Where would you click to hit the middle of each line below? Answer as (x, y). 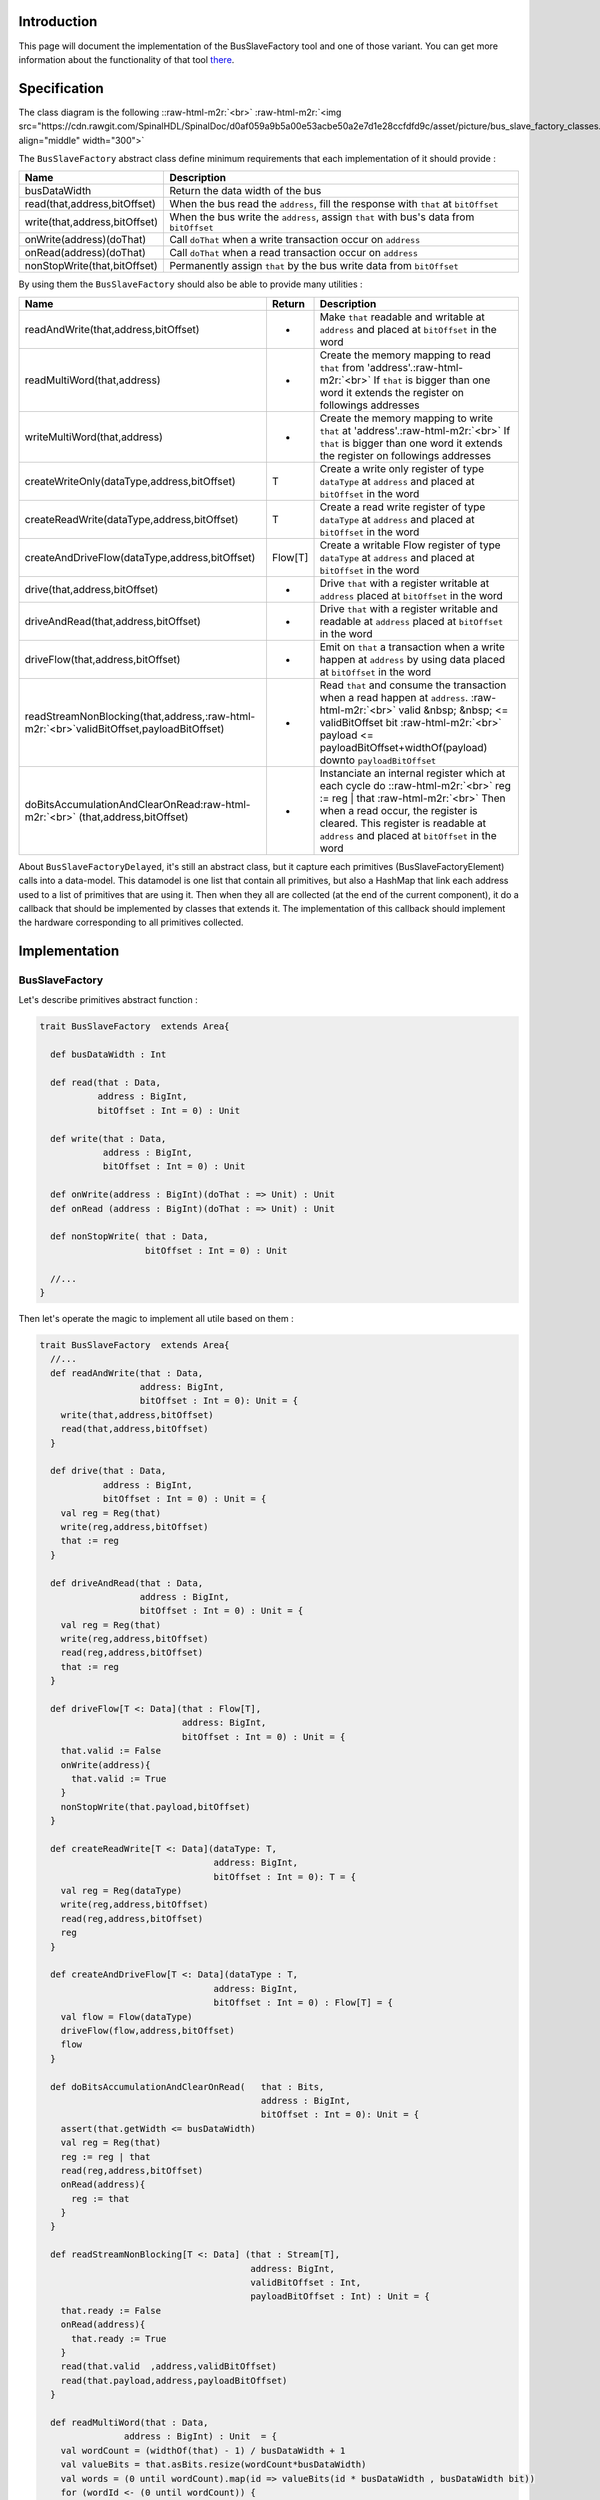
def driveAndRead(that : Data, (127, 1583)
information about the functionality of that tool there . (126, 59)
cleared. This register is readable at (403, 823)
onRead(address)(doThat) (85, 253)
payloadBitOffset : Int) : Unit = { (340, 2296)
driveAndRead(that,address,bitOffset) (113, 621)
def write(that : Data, (108, 1138)
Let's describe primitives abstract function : (108, 1000)
